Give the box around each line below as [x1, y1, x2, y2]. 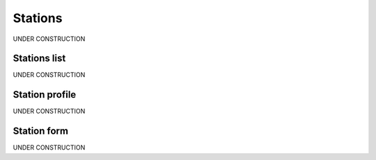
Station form [13, 125, 69, 137]
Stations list [13, 53, 66, 64]
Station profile [13, 89, 77, 100]
